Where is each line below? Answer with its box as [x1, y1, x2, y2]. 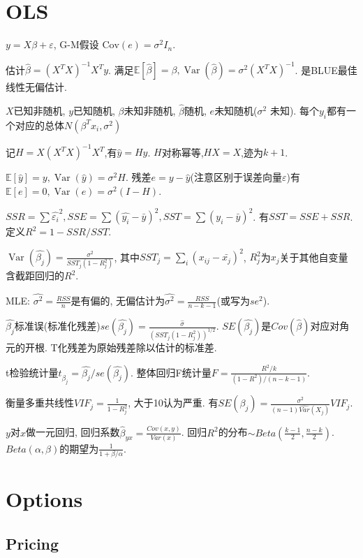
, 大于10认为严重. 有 [128, 395, 218, 410]
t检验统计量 [6, 365, 59, 379]
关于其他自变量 [279, 249, 348, 264]
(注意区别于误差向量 [190, 170, 283, 184]
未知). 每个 [269, 103, 319, 118]
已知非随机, [13, 103, 66, 118]
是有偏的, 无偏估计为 [71, 293, 165, 308]
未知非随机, [124, 103, 176, 118]
